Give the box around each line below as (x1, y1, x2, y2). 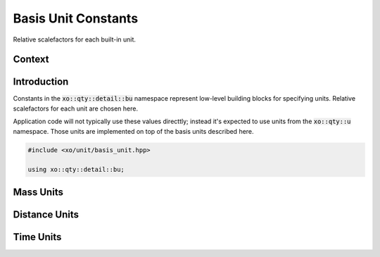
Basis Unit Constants (13, 11, 139, 26)
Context (13, 54, 49, 65)
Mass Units (13, 186, 63, 198)
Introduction (13, 76, 69, 88)
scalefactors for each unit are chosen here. (13, 104, 139, 113)
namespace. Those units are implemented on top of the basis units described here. (13, 127, 254, 135)
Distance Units (13, 208, 79, 220)
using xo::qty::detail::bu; (27, 165, 125, 174)
